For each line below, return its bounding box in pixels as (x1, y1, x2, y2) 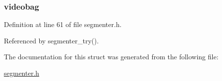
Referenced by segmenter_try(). (4, 35, 99, 45)
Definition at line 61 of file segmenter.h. (4, 19, 122, 29)
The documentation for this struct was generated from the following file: (4, 52, 219, 62)
